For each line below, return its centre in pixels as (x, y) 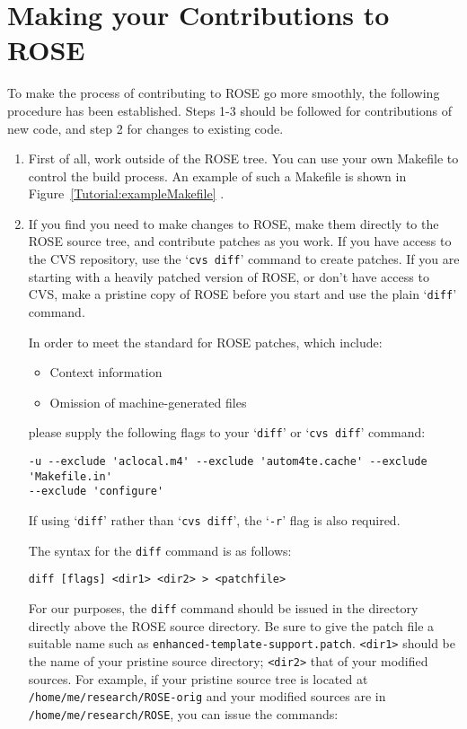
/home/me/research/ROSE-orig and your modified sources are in (207, 696)
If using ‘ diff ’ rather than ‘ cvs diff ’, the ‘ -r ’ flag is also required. (214, 519)
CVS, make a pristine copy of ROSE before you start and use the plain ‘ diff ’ (242, 294)
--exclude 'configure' (96, 492)
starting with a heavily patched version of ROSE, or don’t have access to (229, 276)
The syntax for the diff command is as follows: (160, 550)
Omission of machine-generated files (148, 402)
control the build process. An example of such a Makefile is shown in (217, 176)
